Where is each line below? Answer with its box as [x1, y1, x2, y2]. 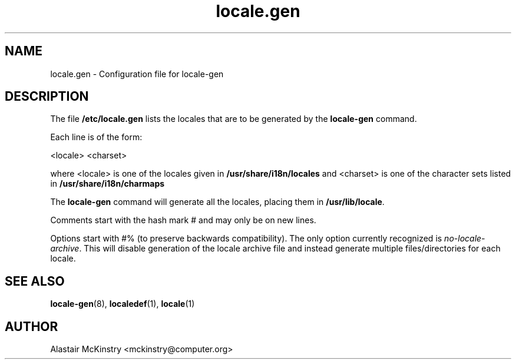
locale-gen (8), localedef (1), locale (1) [50, 299, 195, 309]
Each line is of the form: [50, 132, 143, 143]
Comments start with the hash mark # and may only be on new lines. [50, 215, 316, 226]
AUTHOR [5, 319, 58, 334]
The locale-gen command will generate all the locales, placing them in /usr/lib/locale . [50, 197, 385, 207]
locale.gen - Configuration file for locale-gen [50, 68, 224, 79]
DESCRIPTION [5, 89, 89, 104]
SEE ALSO [5, 273, 65, 289]
